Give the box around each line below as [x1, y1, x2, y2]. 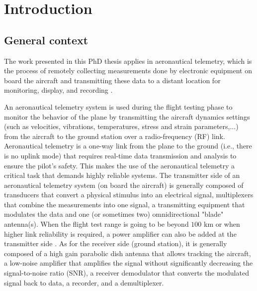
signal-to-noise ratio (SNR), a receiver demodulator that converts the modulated [4, 268, 249, 278]
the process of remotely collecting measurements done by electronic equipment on [4, 65, 252, 76]
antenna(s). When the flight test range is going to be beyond [4, 219, 189, 229]
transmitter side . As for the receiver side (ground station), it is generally [4, 238, 227, 249]
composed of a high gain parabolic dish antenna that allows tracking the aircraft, [4, 248, 251, 258]
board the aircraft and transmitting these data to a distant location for [4, 75, 221, 85]
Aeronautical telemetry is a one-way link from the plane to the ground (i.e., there [4, 141, 252, 151]
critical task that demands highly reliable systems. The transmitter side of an [4, 170, 240, 180]
